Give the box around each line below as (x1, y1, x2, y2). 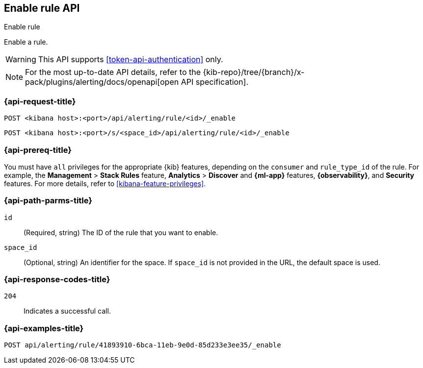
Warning (5, 54, 36, 65)
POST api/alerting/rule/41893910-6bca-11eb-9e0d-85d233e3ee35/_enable (4, 341, 281, 349)
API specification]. (181, 77, 248, 87)
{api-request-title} (4, 96, 76, 106)
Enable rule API (4, 2, 80, 14)
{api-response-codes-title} (4, 274, 110, 285)
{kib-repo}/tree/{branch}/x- (203, 67, 305, 77)
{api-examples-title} (4, 323, 84, 333)
